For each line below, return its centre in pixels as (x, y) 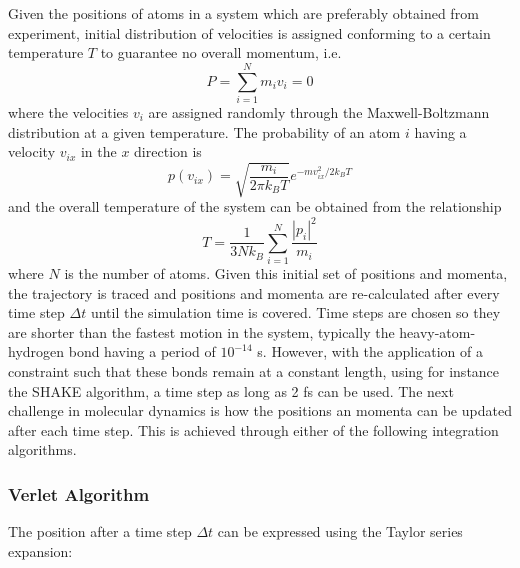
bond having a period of (142, 351)
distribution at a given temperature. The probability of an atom (204, 131)
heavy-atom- (437, 331)
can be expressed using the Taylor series (340, 531)
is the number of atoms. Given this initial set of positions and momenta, (286, 273)
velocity (32, 151)
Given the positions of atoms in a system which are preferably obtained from (243, 13)
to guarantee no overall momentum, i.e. (221, 52)
